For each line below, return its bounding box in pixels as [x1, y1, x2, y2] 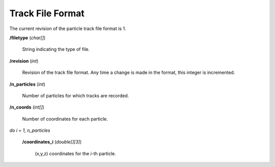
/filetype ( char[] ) [9, 35, 46, 41]
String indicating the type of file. [22, 46, 90, 52]
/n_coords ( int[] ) [9, 104, 44, 110]
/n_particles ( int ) [9, 81, 45, 87]
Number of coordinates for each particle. [22, 116, 108, 122]
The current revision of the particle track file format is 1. [9, 25, 126, 32]
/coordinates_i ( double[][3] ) [22, 139, 82, 145]
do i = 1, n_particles [9, 127, 50, 133]
